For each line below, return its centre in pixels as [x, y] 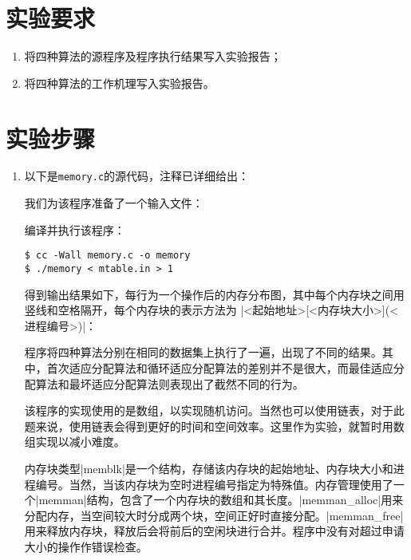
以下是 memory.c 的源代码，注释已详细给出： [137, 176]
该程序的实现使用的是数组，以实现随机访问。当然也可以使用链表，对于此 [214, 410]
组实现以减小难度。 [75, 442]
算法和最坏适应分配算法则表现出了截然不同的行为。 [170, 383]
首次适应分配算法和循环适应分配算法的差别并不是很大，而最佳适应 [220, 367]
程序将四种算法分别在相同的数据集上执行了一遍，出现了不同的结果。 [203, 352]
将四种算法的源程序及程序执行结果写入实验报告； [153, 56]
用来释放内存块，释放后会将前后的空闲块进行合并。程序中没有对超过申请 [214, 531]
